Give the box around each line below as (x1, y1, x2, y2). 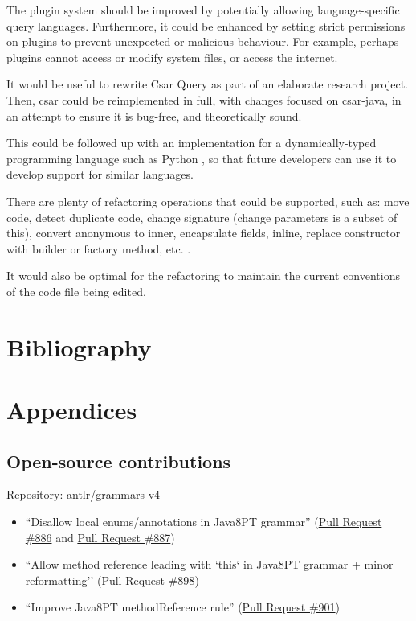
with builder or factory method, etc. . (6, 240, 191, 257)
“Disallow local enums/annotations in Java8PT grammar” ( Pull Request (25, 513, 382, 530)
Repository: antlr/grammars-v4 (6, 486, 161, 503)
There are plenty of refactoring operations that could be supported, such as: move (6, 192, 410, 209)
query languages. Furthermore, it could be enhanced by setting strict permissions (6, 17, 406, 34)
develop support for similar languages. (6, 166, 194, 183)
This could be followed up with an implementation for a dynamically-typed (6, 134, 377, 151)
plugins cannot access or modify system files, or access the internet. (6, 48, 338, 65)
